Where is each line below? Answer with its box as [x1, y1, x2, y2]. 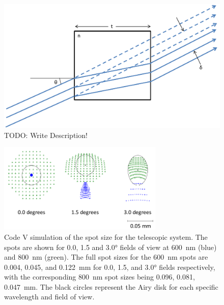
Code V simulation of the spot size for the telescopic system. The [4, 231, 208, 242]
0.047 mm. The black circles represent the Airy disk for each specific [4, 281, 218, 292]
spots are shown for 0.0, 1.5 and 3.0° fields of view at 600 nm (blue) [4, 241, 217, 252]
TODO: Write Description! [4, 129, 88, 140]
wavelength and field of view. [4, 291, 95, 302]
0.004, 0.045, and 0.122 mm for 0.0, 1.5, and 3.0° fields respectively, [4, 261, 215, 272]
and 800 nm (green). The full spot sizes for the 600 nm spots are [4, 252, 208, 262]
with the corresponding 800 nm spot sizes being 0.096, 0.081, [4, 271, 195, 282]
